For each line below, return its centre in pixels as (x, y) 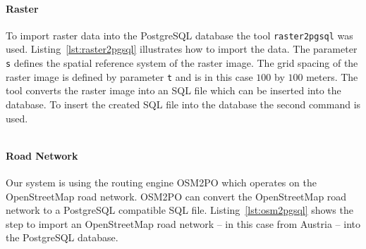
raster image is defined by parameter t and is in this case (129, 76)
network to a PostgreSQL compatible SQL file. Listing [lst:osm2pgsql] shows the (179, 210)
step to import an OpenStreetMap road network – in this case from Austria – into (183, 223)
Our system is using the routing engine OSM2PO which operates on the (161, 182)
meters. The (332, 76)
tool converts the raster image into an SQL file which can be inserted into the (173, 90)
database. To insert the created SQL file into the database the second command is (183, 104)
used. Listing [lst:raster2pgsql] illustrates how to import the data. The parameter (182, 49)
